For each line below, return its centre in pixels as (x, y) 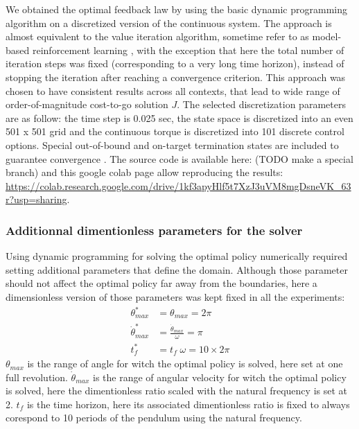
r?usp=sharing (36, 199)
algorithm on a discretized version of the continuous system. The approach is (169, 23)
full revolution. (37, 377)
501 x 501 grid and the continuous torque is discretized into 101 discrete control (175, 131)
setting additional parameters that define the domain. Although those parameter (177, 269)
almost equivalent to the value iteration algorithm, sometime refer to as (157, 36)
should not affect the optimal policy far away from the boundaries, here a (161, 283)
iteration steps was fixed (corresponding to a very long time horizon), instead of (175, 63)
